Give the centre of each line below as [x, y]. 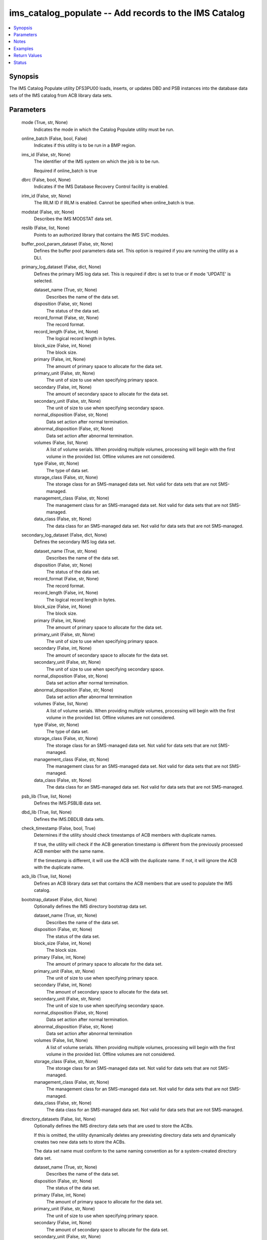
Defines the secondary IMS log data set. [75, 542]
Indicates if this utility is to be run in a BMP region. [85, 145]
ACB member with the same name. [69, 851]
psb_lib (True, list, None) [46, 796]
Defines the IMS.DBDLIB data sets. [69, 819]
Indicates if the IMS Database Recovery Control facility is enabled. [101, 186]
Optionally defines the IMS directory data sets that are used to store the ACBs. [113, 1126]
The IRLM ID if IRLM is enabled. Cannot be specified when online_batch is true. [114, 203]
